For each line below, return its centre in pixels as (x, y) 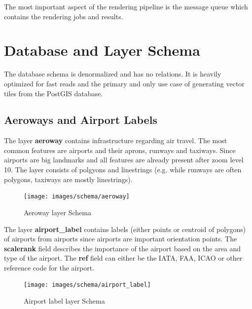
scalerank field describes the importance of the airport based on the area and (123, 248)
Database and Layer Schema (102, 50)
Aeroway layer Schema (57, 212)
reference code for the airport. (49, 267)
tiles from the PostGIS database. (54, 93)
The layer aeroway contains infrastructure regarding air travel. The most (116, 140)
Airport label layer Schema (64, 301)
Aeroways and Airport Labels (81, 120)
